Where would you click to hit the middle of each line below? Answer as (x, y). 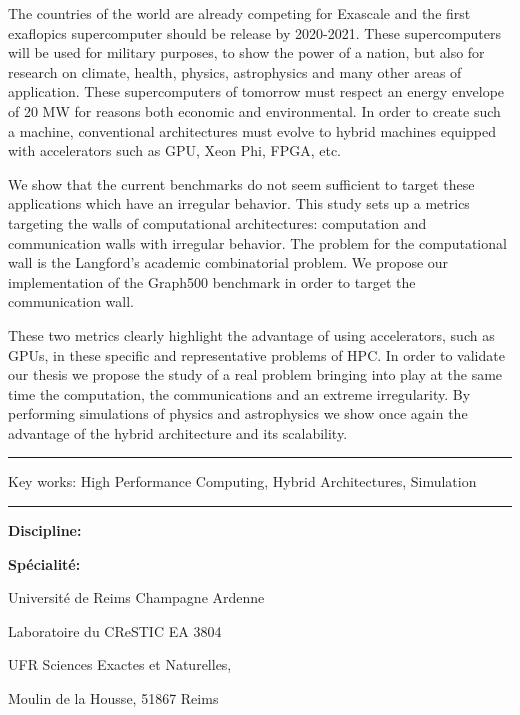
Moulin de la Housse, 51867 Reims (113, 698)
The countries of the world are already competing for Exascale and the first (239, 13)
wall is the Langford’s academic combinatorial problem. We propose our (228, 262)
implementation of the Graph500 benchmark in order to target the (212, 281)
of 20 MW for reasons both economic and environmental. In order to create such (254, 110)
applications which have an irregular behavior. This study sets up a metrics (239, 203)
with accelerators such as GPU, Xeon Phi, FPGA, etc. (174, 150)
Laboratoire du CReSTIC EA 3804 (115, 630)
